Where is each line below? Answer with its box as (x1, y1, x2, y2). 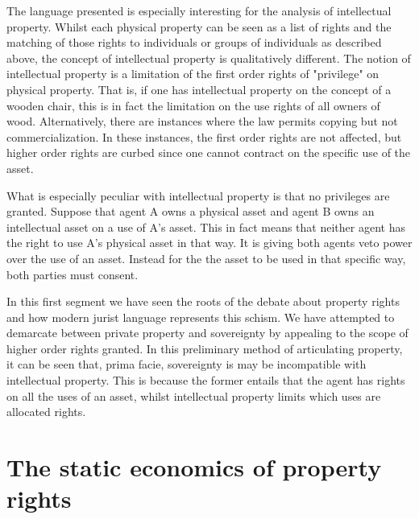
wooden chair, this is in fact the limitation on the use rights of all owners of (6, 97, 380, 113)
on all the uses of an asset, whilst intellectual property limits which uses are (6, 387, 381, 404)
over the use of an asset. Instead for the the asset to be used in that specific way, (6, 249, 406, 266)
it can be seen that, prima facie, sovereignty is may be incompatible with (6, 356, 367, 373)
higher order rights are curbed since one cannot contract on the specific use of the (6, 144, 411, 161)
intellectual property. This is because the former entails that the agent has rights (6, 372, 405, 389)
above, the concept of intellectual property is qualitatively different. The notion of (6, 49, 411, 66)
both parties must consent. (6, 266, 139, 282)
